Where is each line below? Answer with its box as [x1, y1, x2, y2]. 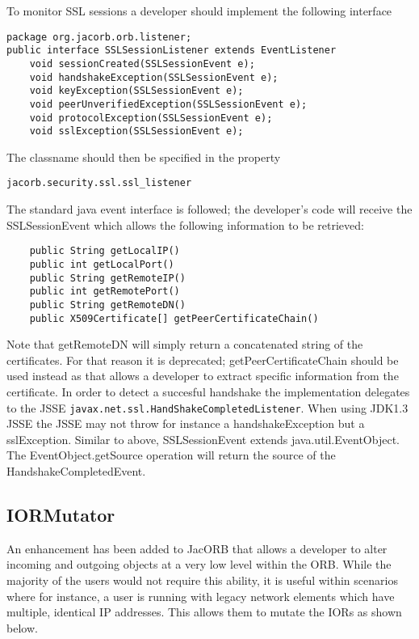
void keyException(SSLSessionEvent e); [29, 85, 244, 97]
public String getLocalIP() [29, 245, 180, 257]
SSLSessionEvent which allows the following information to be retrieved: [6, 216, 364, 233]
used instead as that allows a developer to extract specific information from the [6, 367, 399, 384]
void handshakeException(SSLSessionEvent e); [29, 71, 279, 83]
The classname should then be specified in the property [6, 148, 281, 165]
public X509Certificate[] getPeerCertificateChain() [29, 312, 319, 324]
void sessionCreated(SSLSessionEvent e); [29, 57, 255, 70]
